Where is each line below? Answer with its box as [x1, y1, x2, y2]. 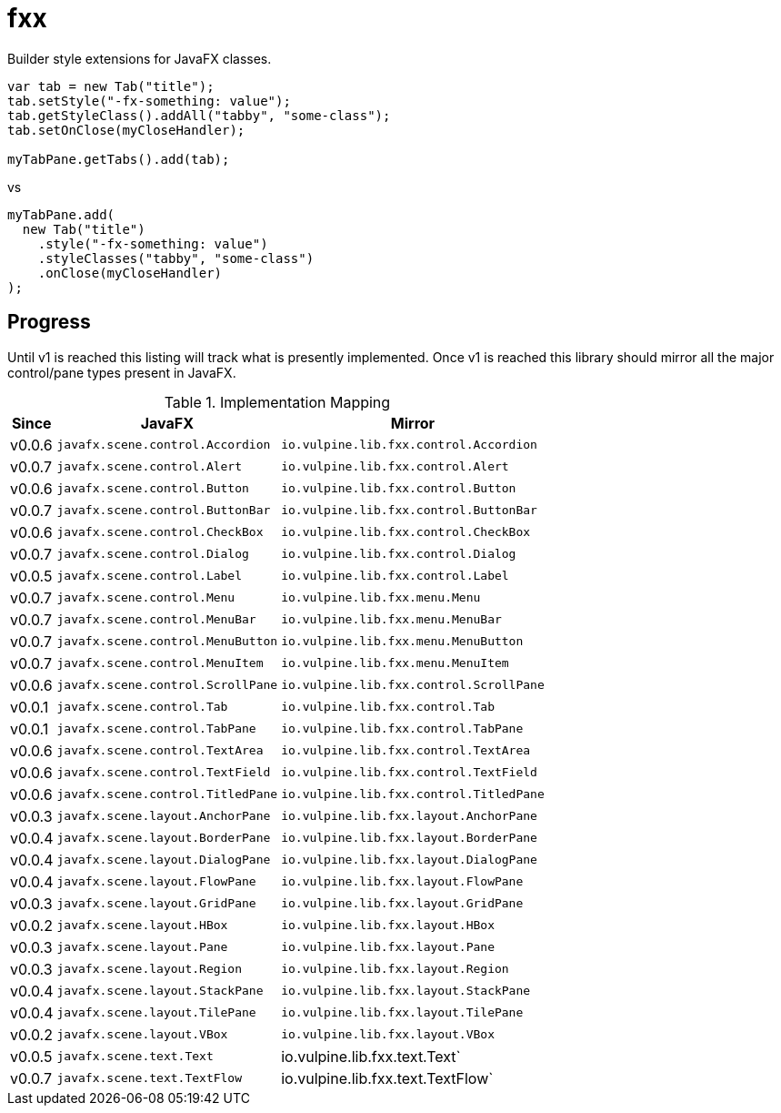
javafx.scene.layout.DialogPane [56, 853, 271, 867]
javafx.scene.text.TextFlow [56, 1071, 243, 1086]
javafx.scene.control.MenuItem [56, 656, 264, 671]
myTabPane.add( [7, 207, 115, 222]
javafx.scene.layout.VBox [56, 1027, 228, 1042]
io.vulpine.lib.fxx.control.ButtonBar [281, 503, 537, 518]
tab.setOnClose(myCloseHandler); [7, 122, 245, 137]
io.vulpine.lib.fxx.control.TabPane [281, 722, 524, 736]
